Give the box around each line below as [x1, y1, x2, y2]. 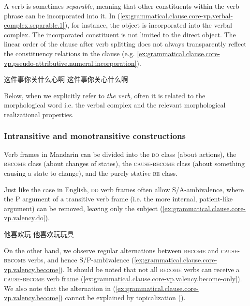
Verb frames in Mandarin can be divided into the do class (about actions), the [4, 149, 236, 159]
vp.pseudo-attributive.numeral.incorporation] [4, 58, 137, 68]
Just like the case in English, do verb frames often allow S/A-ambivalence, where [4, 184, 244, 194]
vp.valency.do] [4, 213, 45, 223]
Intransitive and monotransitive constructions [4, 130, 186, 142]
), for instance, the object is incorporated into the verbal [64, 20, 232, 30]
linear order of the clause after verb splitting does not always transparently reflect [4, 39, 247, 49]
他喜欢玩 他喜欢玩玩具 [4, 229, 74, 239]
